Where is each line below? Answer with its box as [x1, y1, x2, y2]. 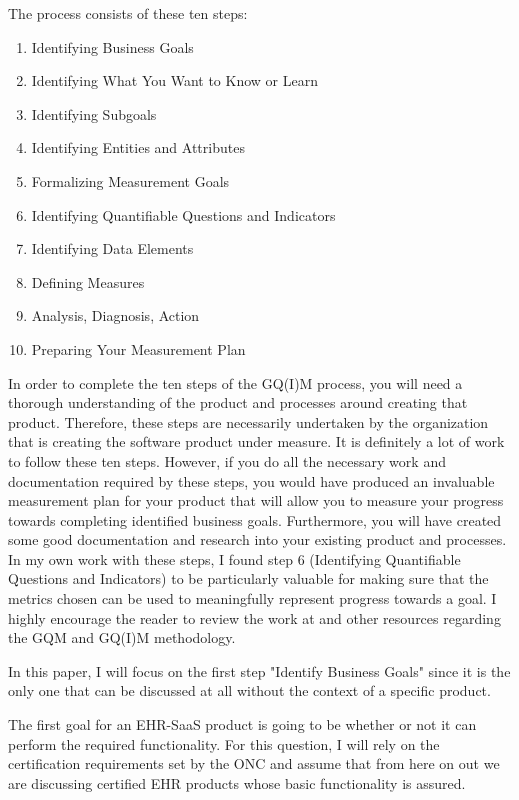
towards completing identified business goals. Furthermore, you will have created [8, 509, 502, 530]
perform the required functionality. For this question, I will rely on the [8, 733, 440, 754]
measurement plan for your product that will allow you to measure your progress [8, 490, 504, 511]
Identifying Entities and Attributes [31, 137, 245, 158]
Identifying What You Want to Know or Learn [31, 70, 318, 91]
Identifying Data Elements [31, 238, 194, 259]
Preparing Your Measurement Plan [31, 338, 246, 359]
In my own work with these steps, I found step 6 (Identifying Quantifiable [8, 548, 461, 569]
